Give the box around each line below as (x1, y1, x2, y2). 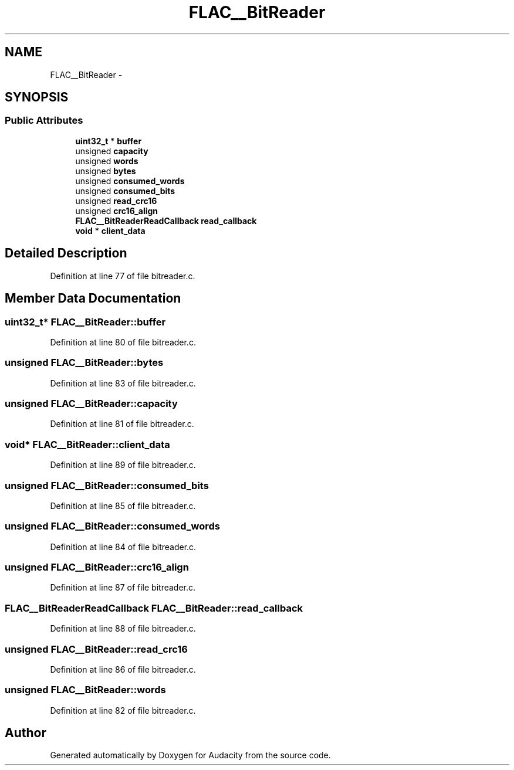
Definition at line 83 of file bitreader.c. (50, 378, 196, 388)
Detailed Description (5, 246, 127, 261)
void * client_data (75, 225, 146, 236)
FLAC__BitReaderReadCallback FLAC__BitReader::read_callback (5, 602, 303, 614)
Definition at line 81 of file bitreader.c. (50, 419, 194, 429)
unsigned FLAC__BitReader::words (5, 684, 166, 696)
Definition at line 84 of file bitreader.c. (50, 541, 197, 552)
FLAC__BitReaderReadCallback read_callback (75, 215, 257, 226)
